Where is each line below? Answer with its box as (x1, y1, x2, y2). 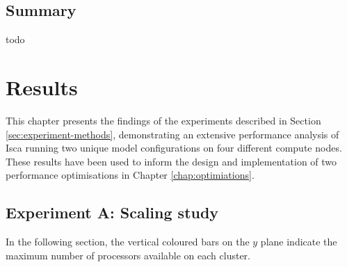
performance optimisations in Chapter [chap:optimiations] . (6, 168, 255, 182)
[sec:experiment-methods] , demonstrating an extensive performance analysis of (6, 127, 339, 141)
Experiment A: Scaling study (6, 202, 219, 223)
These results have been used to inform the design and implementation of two (6, 154, 337, 168)
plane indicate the (260, 234, 337, 249)
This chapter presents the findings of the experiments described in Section (6, 113, 321, 127)
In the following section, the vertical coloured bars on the (6, 234, 250, 249)
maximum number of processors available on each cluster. (6, 248, 250, 262)
